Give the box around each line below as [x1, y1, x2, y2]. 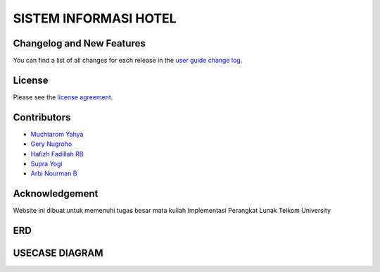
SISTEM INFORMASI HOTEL [13, 11, 177, 26]
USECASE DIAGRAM [13, 247, 103, 259]
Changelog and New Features [13, 37, 146, 49]
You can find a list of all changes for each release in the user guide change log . [13, 56, 243, 65]
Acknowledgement [13, 187, 99, 200]
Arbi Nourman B [30, 169, 77, 178]
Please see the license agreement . [13, 92, 113, 101]
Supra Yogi [30, 159, 63, 168]
